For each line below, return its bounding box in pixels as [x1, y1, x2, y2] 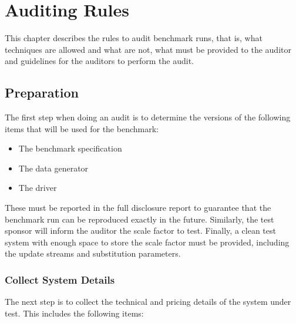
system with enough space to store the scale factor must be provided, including [5, 235, 290, 248]
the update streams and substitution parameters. [5, 247, 181, 260]
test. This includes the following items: [5, 307, 144, 319]
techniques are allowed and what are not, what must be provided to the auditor [5, 43, 291, 55]
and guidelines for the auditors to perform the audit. [5, 55, 194, 67]
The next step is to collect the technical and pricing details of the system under [5, 295, 291, 308]
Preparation [5, 83, 79, 102]
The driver [18, 181, 57, 194]
